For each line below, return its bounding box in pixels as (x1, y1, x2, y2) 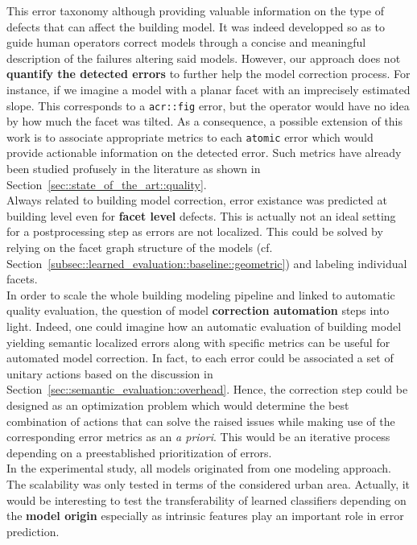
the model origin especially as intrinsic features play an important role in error (6, 507, 404, 524)
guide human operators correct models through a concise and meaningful (6, 34, 366, 51)
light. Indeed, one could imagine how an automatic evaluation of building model (6, 318, 402, 334)
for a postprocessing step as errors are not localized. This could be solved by (6, 223, 383, 240)
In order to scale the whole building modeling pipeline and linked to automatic (6, 286, 395, 303)
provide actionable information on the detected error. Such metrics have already (6, 144, 402, 161)
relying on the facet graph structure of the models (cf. (6, 239, 273, 256)
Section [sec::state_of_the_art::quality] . (6, 175, 207, 192)
